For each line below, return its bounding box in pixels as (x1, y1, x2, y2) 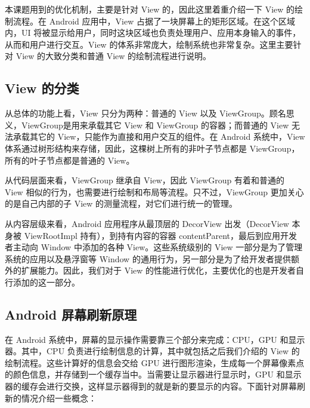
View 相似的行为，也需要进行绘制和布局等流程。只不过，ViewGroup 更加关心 (5, 185, 304, 198)
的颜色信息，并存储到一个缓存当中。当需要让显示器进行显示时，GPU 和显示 (5, 368, 302, 381)
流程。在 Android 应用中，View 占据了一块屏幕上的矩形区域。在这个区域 (13, 14, 295, 27)
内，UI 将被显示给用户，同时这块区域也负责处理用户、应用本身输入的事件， (5, 26, 301, 39)
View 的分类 (5, 79, 79, 97)
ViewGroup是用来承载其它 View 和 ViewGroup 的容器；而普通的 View (21, 118, 289, 131)
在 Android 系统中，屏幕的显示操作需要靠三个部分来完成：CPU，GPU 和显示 (5, 333, 305, 345)
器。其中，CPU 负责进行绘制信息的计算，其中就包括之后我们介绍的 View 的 (5, 345, 300, 357)
